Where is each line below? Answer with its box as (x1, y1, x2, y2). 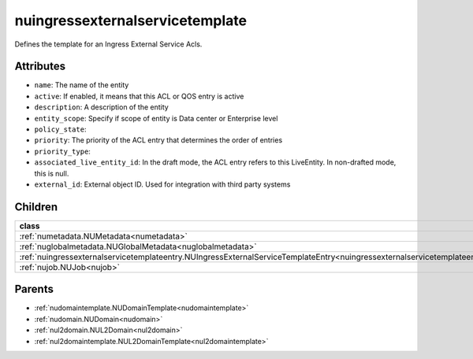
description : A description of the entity (34, 102, 169, 112)
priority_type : (34, 146, 91, 156)
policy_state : (34, 124, 87, 134)
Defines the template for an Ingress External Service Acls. (14, 39, 203, 49)
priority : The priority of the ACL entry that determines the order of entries (34, 135, 283, 145)
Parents (14, 283, 54, 296)
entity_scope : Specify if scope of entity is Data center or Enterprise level (34, 113, 278, 123)
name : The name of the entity (34, 80, 129, 90)
